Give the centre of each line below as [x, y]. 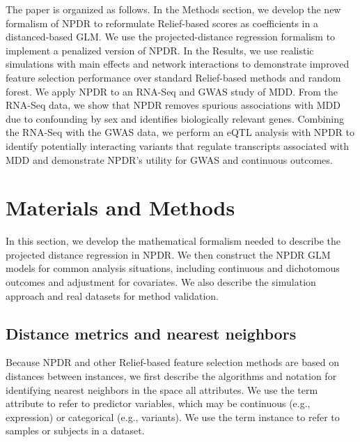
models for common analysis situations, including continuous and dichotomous [173, 268]
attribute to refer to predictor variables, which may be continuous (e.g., [158, 403]
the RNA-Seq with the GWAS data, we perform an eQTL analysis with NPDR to [180, 132]
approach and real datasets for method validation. [112, 295]
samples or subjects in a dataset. [75, 430]
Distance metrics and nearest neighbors [151, 333]
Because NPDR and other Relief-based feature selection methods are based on [172, 362]
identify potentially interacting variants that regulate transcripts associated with [177, 145]
